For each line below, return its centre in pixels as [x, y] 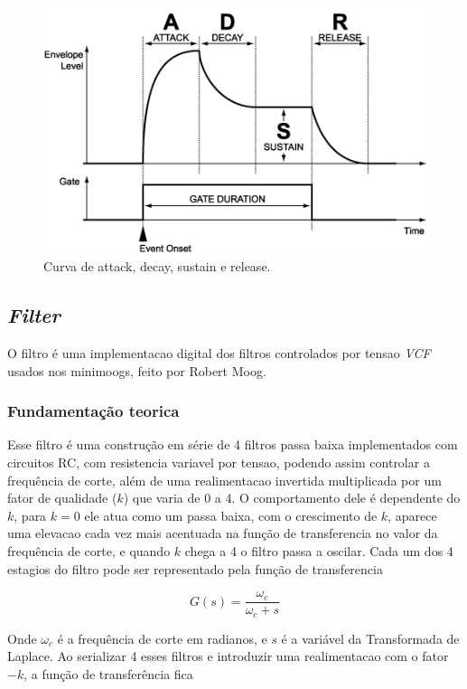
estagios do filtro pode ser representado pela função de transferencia [195, 568]
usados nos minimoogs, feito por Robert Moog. [137, 370]
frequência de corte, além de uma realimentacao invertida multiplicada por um [224, 480]
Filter [34, 315]
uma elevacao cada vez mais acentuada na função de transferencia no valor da [223, 533]
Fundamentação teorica [93, 411]
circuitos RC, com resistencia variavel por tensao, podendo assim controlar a [219, 462]
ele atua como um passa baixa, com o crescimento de [231, 515]
